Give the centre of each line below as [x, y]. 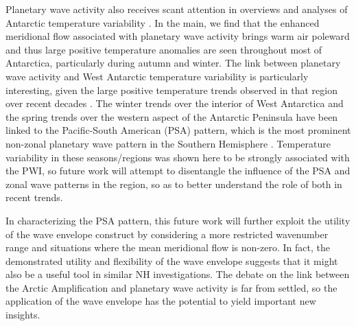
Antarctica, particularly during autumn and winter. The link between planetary [173, 63]
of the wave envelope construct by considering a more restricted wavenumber [167, 234]
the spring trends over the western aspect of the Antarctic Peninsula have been [172, 116]
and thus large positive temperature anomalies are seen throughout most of [164, 49]
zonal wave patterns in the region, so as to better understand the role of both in [174, 184]
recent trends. [34, 197]
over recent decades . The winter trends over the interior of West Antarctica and [175, 103]
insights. [23, 315]
